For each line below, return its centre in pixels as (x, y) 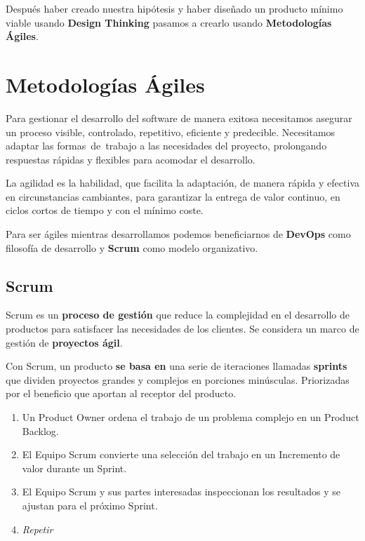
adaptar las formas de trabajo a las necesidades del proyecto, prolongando (166, 146)
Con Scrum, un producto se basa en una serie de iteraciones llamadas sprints (177, 366)
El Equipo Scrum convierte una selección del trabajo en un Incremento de (181, 454)
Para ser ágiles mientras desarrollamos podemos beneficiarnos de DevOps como (178, 234)
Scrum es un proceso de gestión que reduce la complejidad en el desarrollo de (178, 315)
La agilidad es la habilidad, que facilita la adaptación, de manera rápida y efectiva (182, 183)
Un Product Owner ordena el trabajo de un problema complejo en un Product (191, 417)
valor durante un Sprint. (74, 468)
